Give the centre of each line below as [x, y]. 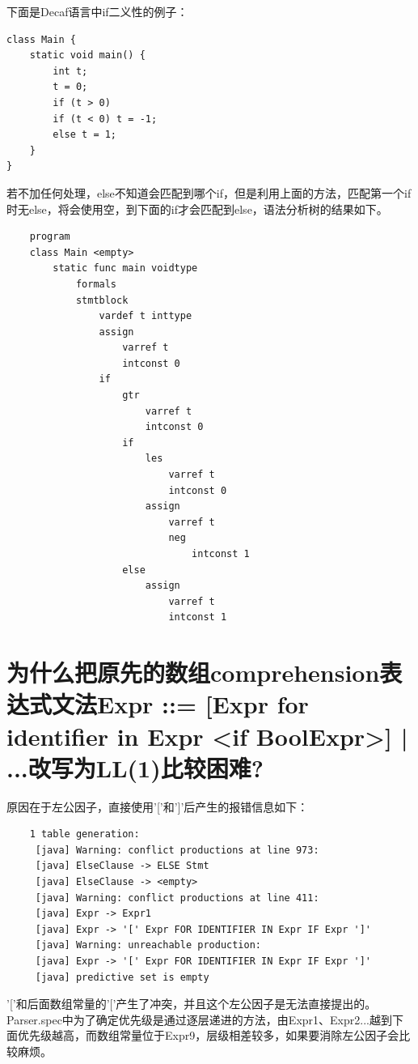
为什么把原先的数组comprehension [193, 672]
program [50, 237]
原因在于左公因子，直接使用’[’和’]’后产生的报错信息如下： [158, 806]
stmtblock [102, 300]
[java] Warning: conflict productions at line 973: [177, 850]
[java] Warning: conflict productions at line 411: [177, 898]
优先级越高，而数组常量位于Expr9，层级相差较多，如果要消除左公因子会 [208, 1035]
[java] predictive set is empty [122, 977]
